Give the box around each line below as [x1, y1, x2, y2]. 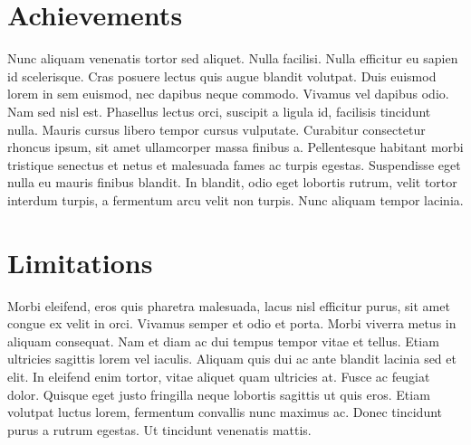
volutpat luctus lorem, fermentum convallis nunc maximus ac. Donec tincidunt [7, 402, 443, 421]
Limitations [7, 243, 153, 280]
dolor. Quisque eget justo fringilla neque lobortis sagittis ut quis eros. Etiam [7, 384, 430, 403]
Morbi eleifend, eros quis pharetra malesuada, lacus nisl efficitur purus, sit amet [7, 296, 450, 315]
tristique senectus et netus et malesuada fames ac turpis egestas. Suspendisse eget [7, 155, 461, 174]
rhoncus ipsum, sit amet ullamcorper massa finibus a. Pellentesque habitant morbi [7, 137, 464, 156]
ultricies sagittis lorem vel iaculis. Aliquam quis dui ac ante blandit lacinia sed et [7, 349, 457, 368]
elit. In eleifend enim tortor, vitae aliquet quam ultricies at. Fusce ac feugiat [7, 366, 430, 385]
